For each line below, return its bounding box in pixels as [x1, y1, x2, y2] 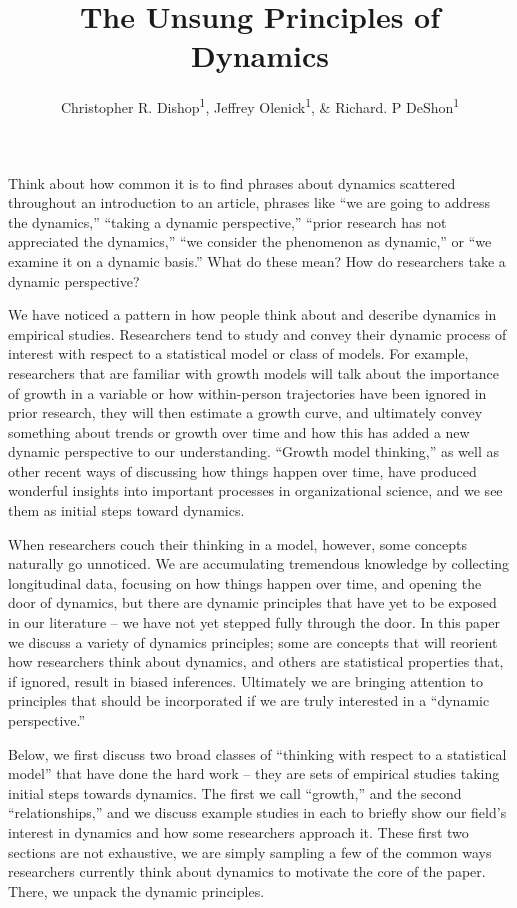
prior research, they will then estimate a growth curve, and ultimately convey [8, 402, 483, 423]
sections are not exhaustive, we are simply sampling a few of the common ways [8, 841, 492, 862]
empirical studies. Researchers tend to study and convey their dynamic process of [8, 323, 507, 344]
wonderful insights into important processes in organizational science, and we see [8, 480, 503, 501]
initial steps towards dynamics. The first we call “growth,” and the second [8, 782, 462, 803]
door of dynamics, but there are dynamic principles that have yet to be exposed [8, 592, 497, 613]
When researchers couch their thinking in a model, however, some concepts [8, 533, 467, 554]
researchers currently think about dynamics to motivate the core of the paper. [8, 861, 486, 882]
